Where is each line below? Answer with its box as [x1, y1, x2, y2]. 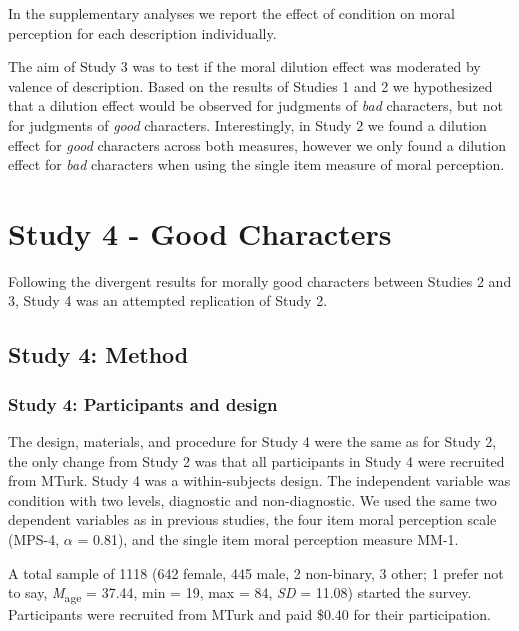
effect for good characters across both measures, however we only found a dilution [8, 134, 507, 155]
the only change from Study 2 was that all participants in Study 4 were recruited [8, 450, 505, 471]
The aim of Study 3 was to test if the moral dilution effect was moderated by [8, 56, 481, 77]
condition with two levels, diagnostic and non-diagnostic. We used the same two [8, 489, 497, 510]
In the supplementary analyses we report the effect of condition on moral [8, 3, 455, 23]
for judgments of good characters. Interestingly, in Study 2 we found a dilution [8, 114, 487, 135]
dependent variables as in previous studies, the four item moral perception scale [8, 509, 497, 530]
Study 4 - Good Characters [8, 212, 392, 253]
